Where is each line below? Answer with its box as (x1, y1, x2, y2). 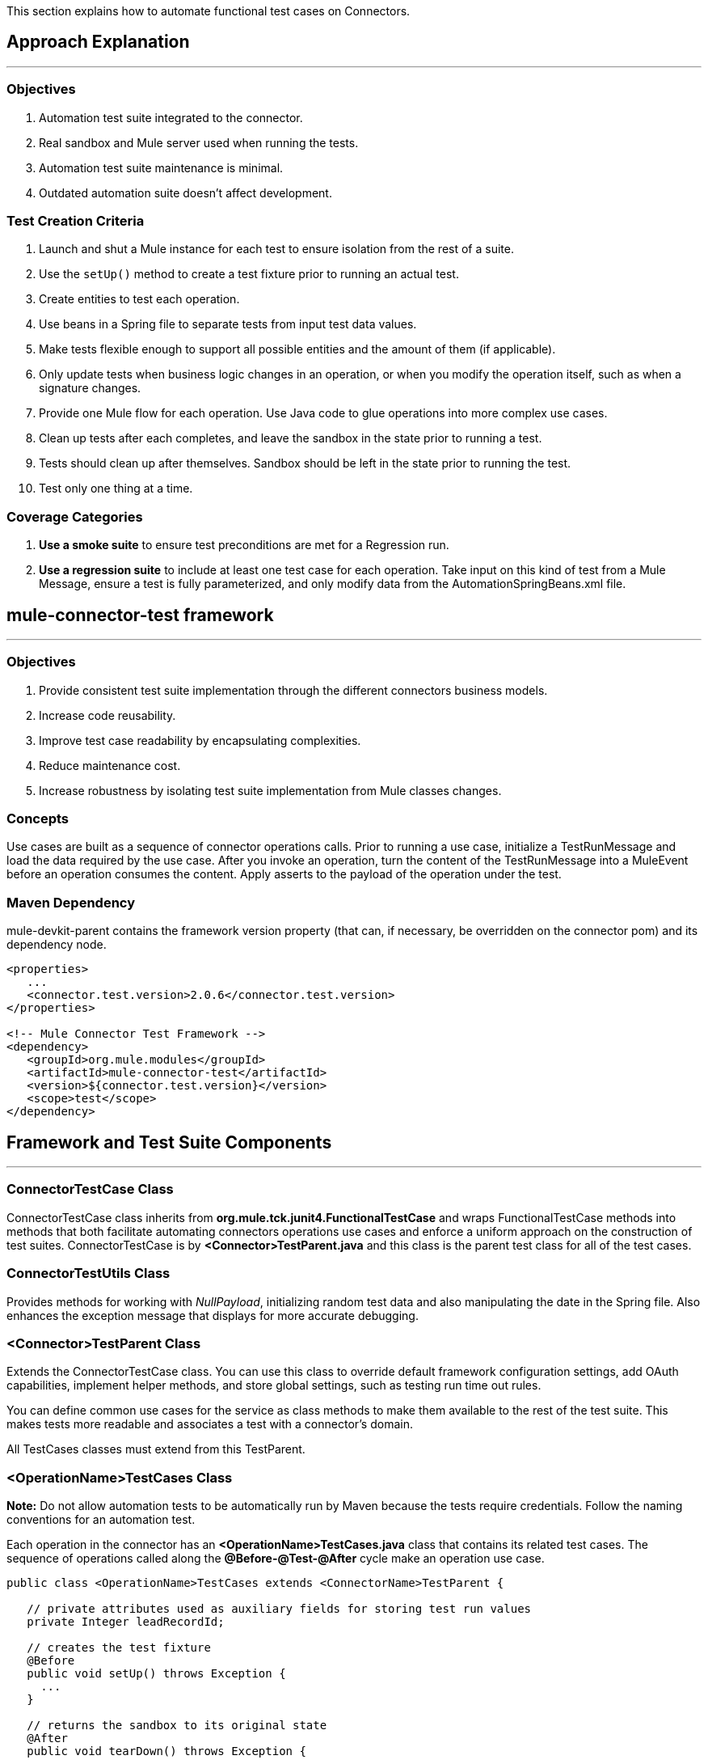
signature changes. (39, 381, 141, 396)
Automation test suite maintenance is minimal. (39, 160, 284, 175)
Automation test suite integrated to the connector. (39, 110, 303, 125)
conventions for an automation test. (6, 1512, 196, 1527)
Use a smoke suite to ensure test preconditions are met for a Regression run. (39, 538, 449, 552)
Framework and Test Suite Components (6, 1132, 332, 1153)
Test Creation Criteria (6, 212, 145, 229)
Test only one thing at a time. (39, 481, 193, 496)
